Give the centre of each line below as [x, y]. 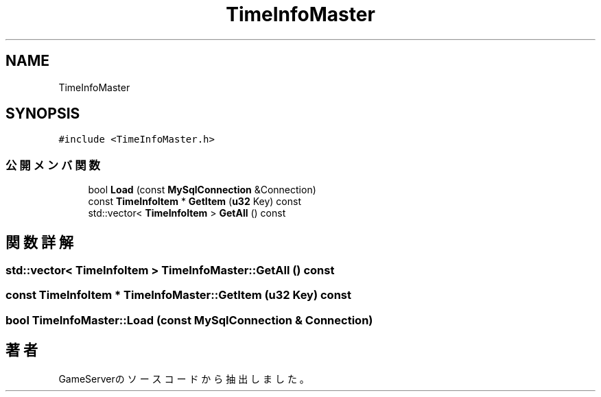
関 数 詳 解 [39, 242]
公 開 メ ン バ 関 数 [53, 165]
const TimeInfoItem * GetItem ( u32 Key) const [195, 202]
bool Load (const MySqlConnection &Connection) [202, 190]
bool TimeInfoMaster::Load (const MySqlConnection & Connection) [189, 320]
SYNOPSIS [43, 114]
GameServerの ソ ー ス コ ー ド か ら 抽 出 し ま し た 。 [184, 378]
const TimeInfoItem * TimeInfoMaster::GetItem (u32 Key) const [178, 295]
